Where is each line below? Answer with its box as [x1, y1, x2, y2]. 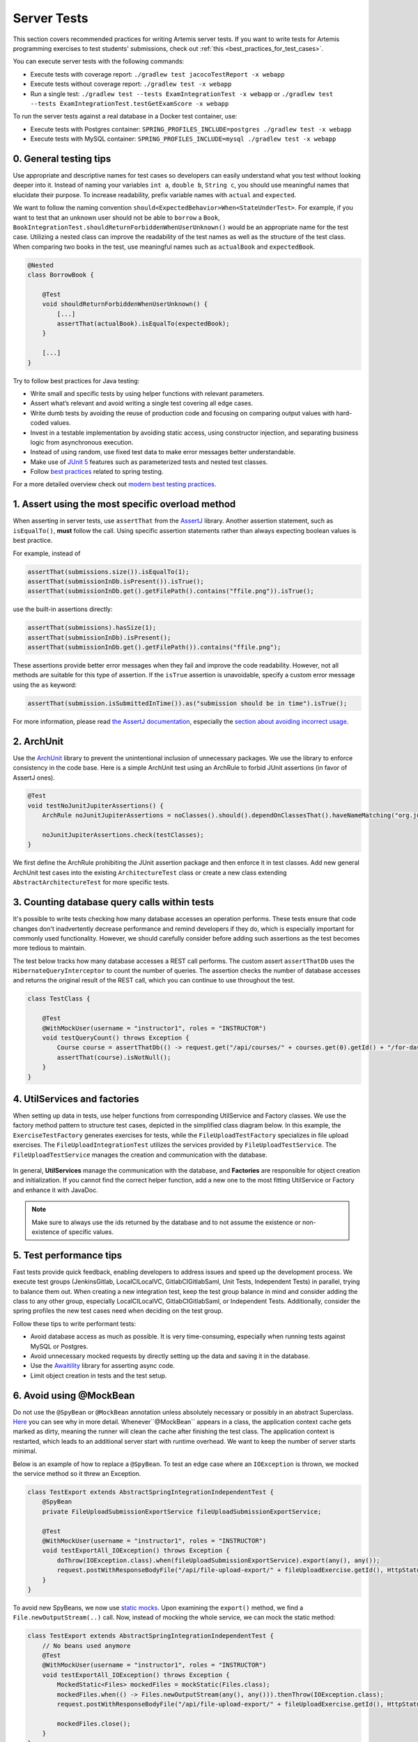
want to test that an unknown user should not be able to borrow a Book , [13, 213, 220, 222]
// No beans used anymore [42, 1642, 131, 1649]
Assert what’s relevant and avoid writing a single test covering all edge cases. [30, 399, 254, 408]
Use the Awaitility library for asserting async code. [30, 1362, 176, 1370]
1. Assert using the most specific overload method [13, 498, 236, 510]
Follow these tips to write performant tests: [13, 1319, 137, 1327]
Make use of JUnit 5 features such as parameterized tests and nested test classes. [30, 457, 268, 466]
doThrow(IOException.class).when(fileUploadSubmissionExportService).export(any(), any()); [56, 1556, 380, 1564]
